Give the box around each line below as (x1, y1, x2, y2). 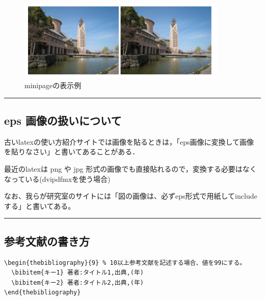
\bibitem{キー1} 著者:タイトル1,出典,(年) (11, 269, 144, 277)
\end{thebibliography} (4, 289, 81, 296)
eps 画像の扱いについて (4, 113, 122, 128)
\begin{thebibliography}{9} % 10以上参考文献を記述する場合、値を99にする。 (4, 259, 246, 266)
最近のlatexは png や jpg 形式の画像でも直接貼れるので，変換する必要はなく (4, 163, 257, 174)
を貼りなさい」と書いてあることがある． (4, 146, 140, 157)
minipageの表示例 (24, 80, 82, 91)
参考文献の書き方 (4, 233, 90, 249)
